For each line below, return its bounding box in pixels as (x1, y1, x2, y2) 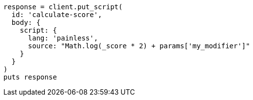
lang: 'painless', (28, 34, 98, 42)
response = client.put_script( (3, 3, 123, 11)
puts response (3, 73, 57, 81)
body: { (11, 19, 40, 26)
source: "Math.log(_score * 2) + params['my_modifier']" (28, 42, 250, 50)
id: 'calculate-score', (11, 11, 102, 19)
